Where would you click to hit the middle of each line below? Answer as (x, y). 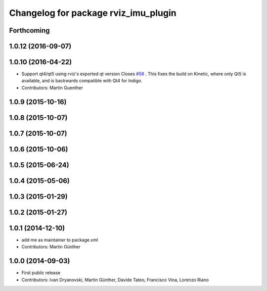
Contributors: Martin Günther (51, 247)
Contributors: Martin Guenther (52, 88)
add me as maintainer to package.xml (60, 240)
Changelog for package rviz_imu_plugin (93, 13)
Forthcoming (29, 30)
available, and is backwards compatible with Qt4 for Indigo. (82, 81)
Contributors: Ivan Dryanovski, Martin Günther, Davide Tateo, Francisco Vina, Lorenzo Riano (115, 280)
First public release (41, 273)
